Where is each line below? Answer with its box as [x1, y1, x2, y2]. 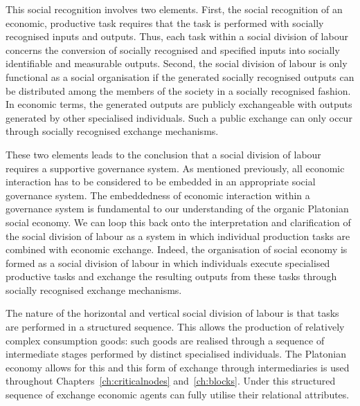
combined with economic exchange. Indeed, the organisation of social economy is [6, 242, 348, 257]
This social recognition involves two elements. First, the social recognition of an [6, 2, 343, 16]
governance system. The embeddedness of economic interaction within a [6, 187, 310, 202]
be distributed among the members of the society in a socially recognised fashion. [6, 83, 351, 98]
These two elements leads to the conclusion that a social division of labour [6, 147, 321, 161]
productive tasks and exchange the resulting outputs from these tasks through [6, 269, 337, 284]
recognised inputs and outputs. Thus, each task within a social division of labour [6, 29, 348, 44]
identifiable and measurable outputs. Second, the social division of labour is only [6, 56, 348, 71]
